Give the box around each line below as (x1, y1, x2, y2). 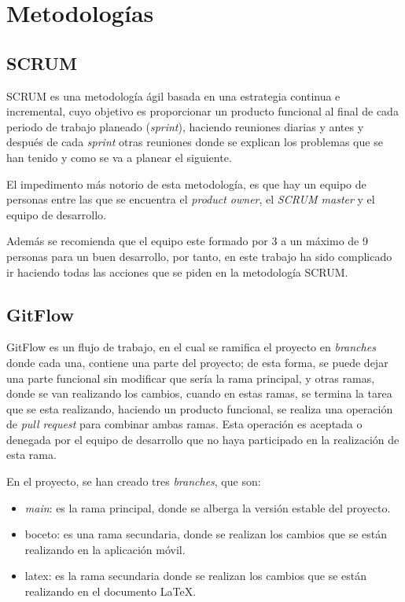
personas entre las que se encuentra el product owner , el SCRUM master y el (6, 191, 375, 207)
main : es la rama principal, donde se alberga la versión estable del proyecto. (24, 499, 391, 516)
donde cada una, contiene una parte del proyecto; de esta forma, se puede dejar (6, 354, 388, 370)
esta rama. (6, 446, 57, 463)
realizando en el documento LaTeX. (24, 583, 197, 600)
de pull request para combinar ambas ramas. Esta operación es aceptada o (6, 416, 363, 432)
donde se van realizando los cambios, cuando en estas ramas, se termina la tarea (6, 385, 392, 402)
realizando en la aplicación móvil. (24, 541, 186, 557)
